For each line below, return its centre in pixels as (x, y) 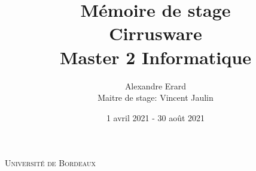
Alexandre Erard (156, 85)
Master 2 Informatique (156, 57)
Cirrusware (156, 33)
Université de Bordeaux (50, 163)
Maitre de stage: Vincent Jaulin (156, 97)
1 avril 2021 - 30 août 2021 (156, 117)
